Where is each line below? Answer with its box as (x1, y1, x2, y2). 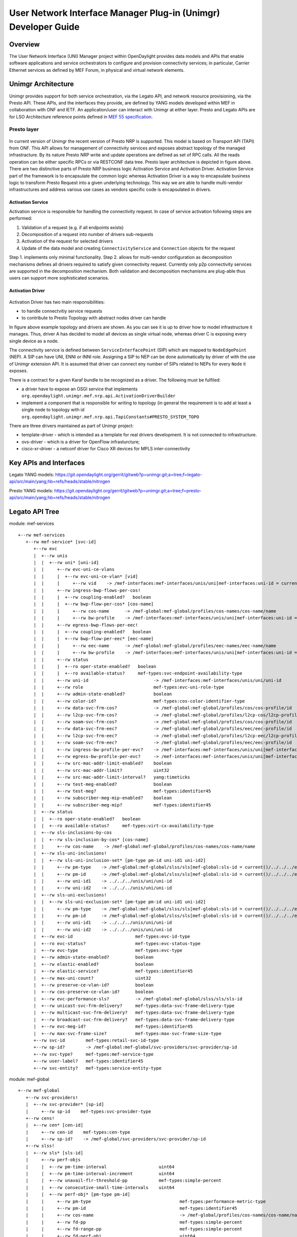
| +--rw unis (33, 553, 68, 559)
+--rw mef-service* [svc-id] (25, 539, 97, 544)
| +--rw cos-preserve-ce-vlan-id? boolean (33, 989, 154, 995)
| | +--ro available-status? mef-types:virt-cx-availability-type (33, 823, 214, 828)
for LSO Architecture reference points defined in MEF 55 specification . (9, 114, 153, 120)
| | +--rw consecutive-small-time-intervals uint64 (25, 1185, 175, 1190)
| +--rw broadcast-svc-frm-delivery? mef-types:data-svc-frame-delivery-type (33, 1017, 235, 1022)
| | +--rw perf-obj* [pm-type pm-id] (25, 1191, 131, 1197)
